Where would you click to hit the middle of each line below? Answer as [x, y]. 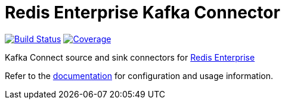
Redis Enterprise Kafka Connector [142, 12]
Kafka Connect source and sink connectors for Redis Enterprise [130, 57]
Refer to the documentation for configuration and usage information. [139, 75]
